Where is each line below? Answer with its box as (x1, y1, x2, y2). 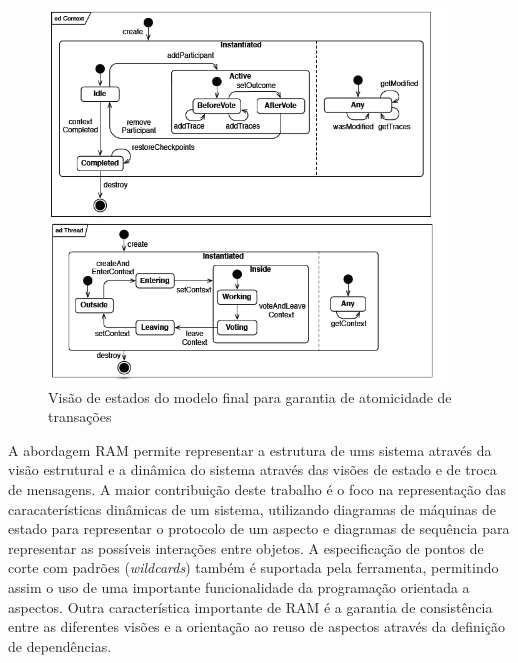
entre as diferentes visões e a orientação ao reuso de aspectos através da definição (8, 616, 505, 637)
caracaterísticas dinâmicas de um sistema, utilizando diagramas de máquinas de (8, 498, 496, 519)
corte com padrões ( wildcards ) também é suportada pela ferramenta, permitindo (8, 557, 499, 578)
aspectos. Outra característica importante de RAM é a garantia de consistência (8, 596, 493, 617)
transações (48, 406, 112, 427)
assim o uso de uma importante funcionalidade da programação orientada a (8, 576, 470, 597)
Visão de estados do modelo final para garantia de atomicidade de (48, 386, 452, 407)
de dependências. (8, 635, 112, 656)
